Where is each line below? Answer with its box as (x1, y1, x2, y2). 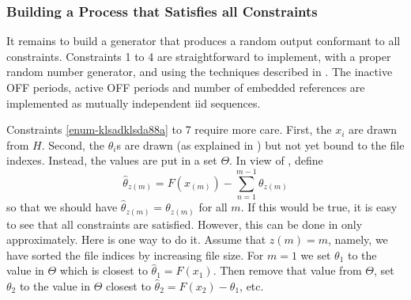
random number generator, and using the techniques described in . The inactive (6, 63, 393, 80)
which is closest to (59, 262, 148, 279)
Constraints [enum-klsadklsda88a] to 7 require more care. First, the (6, 121, 332, 138)
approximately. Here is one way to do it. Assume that (6, 231, 266, 248)
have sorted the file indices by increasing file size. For (6, 246, 264, 263)
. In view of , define (229, 152, 323, 169)
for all (198, 199, 228, 215)
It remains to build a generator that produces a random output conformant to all (6, 32, 401, 49)
